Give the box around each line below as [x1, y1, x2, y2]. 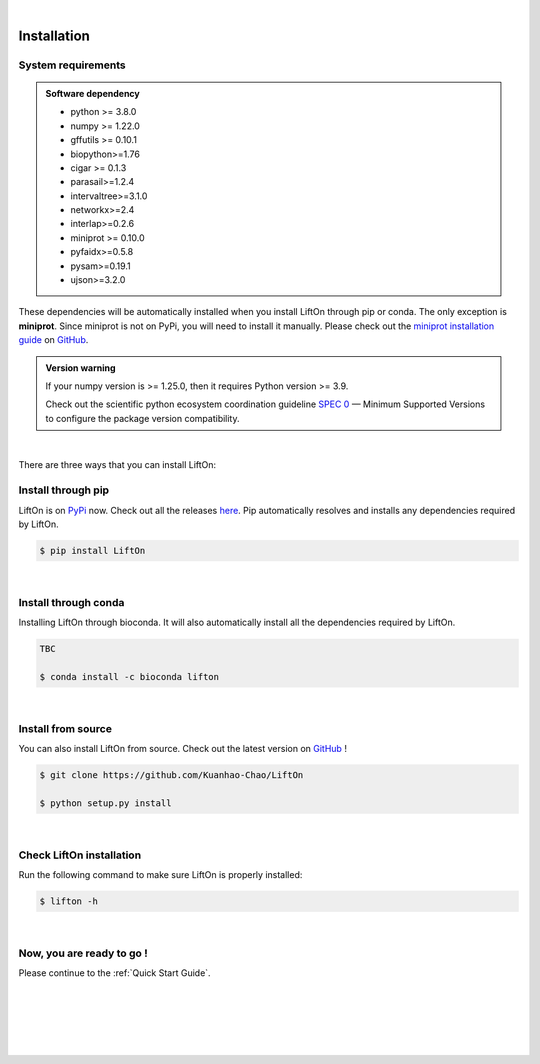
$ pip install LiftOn [39, 545, 146, 557]
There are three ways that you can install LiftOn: [18, 458, 217, 470]
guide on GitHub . [18, 334, 89, 346]
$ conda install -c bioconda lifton [39, 671, 220, 682]
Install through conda [18, 595, 125, 609]
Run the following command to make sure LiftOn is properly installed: [18, 868, 303, 880]
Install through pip [18, 483, 110, 497]
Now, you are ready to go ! [18, 946, 149, 960]
